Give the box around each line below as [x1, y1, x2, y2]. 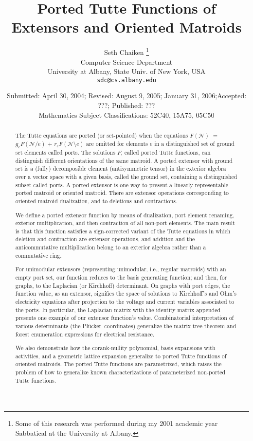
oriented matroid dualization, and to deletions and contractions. [15, 196, 178, 205]
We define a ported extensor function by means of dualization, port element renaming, [15, 211, 235, 219]
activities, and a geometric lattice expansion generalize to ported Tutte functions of [15, 352, 227, 360]
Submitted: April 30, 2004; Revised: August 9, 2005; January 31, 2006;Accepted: [6, 90, 247, 101]
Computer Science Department [80, 56, 173, 67]
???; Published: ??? [98, 100, 155, 110]
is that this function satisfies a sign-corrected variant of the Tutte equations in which [15, 227, 231, 235]
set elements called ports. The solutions [15, 148, 115, 157]
